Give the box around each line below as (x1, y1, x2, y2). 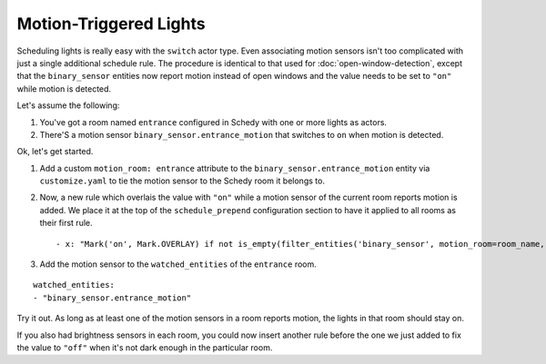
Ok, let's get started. (16, 146, 94, 157)
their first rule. (39, 218, 93, 229)
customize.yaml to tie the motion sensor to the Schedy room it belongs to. (39, 175, 325, 186)
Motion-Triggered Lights (16, 14, 206, 34)
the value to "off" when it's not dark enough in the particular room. (16, 341, 273, 353)
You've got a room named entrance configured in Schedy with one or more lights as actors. (39, 116, 387, 127)
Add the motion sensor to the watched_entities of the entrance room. (39, 259, 318, 270)
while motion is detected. (16, 83, 112, 94)
